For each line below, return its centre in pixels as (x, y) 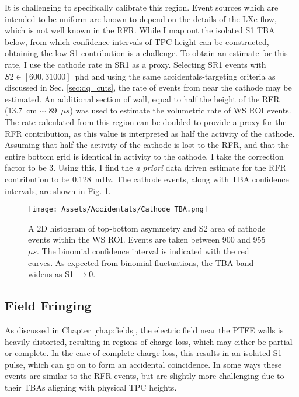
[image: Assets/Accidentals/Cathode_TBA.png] (118, 210)
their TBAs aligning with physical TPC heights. (91, 387)
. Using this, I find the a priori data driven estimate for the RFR (170, 168)
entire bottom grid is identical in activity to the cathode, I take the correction (144, 156)
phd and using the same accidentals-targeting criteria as (175, 76)
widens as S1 (51, 274)
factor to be (26, 168)
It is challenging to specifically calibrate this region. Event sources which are (142, 7)
